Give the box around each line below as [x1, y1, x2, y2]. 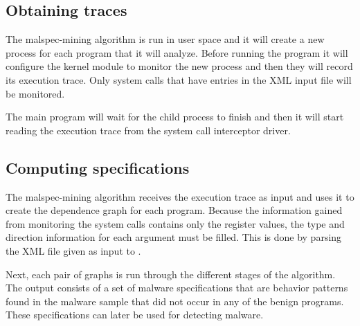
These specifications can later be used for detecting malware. [6, 307, 264, 322]
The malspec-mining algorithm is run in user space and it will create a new [6, 32, 325, 46]
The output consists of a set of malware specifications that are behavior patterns [6, 280, 348, 295]
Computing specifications [6, 156, 190, 178]
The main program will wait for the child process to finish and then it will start [6, 109, 344, 124]
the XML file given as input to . [6, 243, 141, 257]
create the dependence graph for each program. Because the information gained [6, 203, 343, 217]
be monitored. [6, 86, 65, 100]
